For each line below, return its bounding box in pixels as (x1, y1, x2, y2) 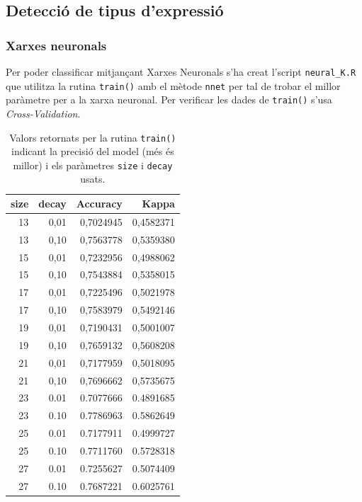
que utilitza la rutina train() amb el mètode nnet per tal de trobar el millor (6, 78, 341, 93)
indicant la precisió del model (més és (11, 144, 174, 159)
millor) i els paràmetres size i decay (13, 157, 173, 172)
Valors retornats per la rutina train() (9, 130, 176, 144)
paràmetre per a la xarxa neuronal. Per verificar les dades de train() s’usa (6, 92, 332, 107)
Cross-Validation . (6, 105, 81, 120)
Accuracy (76, 196, 123, 211)
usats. (80, 171, 106, 186)
